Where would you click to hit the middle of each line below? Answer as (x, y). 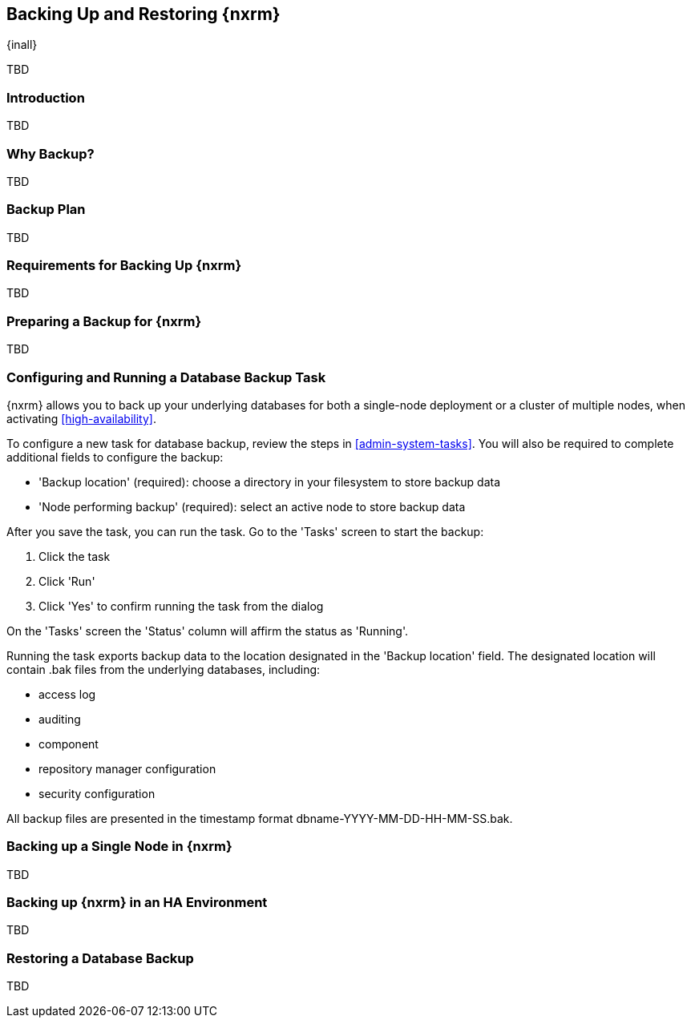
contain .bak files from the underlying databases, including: (164, 669)
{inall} (22, 45)
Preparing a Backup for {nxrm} (104, 321)
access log (67, 694)
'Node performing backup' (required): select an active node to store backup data (252, 506)
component (69, 744)
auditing (60, 719)
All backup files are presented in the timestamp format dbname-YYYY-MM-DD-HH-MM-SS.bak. (260, 818)
